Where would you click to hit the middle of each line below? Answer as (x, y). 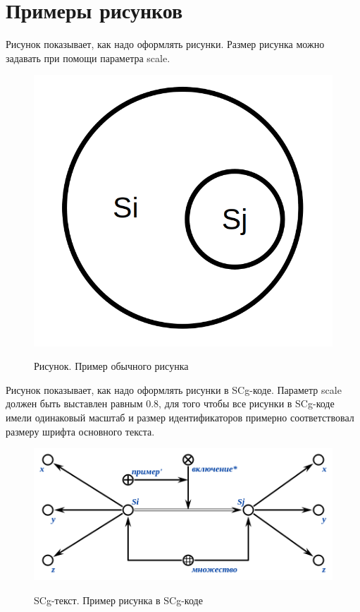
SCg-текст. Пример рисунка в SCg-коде (118, 600)
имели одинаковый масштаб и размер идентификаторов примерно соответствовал (180, 418)
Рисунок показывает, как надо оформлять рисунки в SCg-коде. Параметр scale (174, 389)
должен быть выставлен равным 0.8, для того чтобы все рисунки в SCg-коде (170, 403)
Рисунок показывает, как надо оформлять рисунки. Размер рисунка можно (165, 44)
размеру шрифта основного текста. (80, 431)
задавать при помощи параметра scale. (88, 58)
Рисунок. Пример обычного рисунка (111, 366)
